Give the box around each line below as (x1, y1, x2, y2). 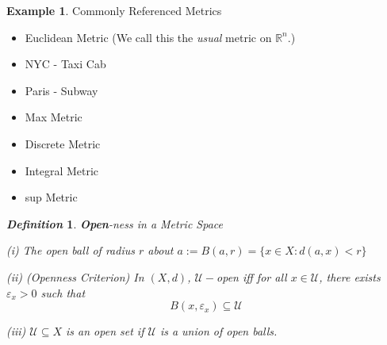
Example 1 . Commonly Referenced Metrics (6, 2, 222, 18)
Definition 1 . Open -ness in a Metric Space (6, 215, 223, 232)
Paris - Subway (25, 82, 98, 98)
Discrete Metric (25, 135, 101, 151)
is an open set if (66, 323, 144, 339)
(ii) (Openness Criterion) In (6, 268, 144, 285)
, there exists (319, 268, 381, 285)
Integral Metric (25, 162, 99, 178)
